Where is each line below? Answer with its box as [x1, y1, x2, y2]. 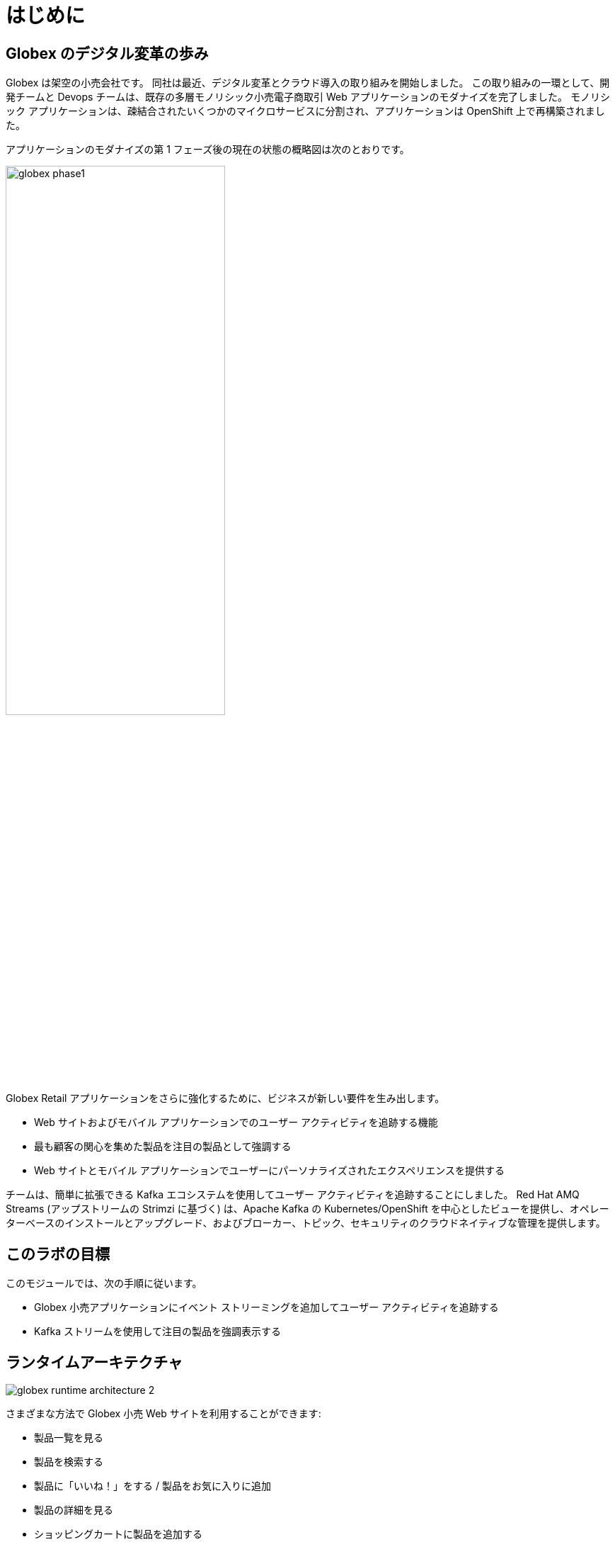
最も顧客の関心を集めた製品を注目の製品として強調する [34, 1140, 292, 1153]
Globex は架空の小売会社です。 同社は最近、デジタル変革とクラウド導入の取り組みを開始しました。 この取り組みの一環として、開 [6, 77, 610, 89]
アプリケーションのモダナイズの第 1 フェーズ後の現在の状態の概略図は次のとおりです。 [6, 143, 410, 156]
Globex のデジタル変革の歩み [6, 44, 209, 62]
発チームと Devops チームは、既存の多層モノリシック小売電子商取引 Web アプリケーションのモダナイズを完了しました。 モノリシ [6, 91, 610, 103]
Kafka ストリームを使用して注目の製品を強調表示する [34, 1325, 282, 1338]
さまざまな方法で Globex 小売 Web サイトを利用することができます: [6, 1407, 321, 1420]
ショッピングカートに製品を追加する [34, 1528, 202, 1541]
